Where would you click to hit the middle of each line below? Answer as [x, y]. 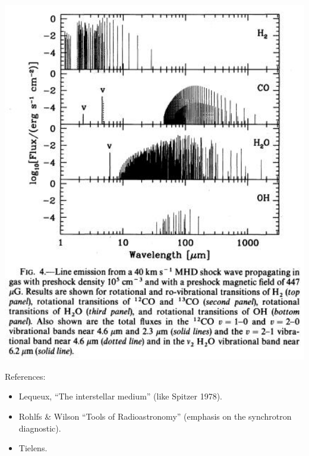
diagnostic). [40, 428]
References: [25, 376]
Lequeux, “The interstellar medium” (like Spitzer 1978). [121, 396]
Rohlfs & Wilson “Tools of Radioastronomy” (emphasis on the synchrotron [155, 416]
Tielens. [33, 448]
